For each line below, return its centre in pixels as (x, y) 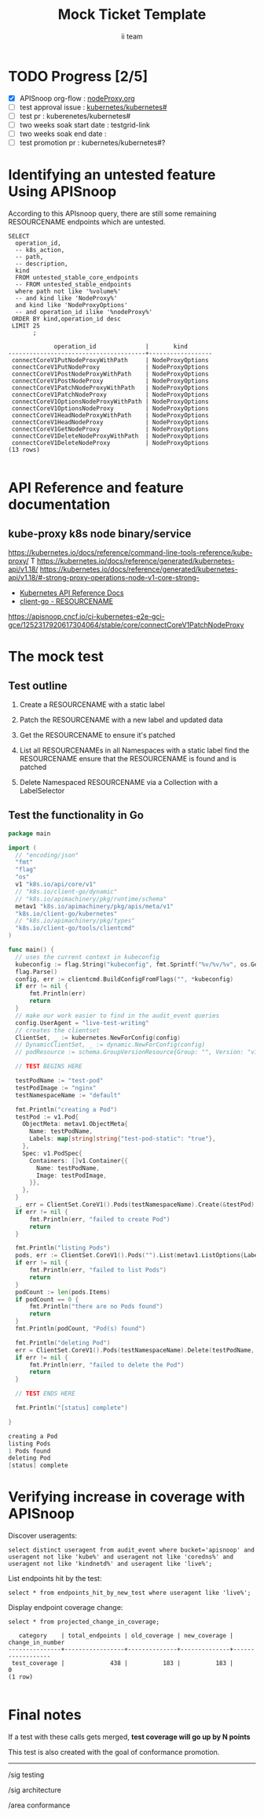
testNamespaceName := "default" (68, 1095)
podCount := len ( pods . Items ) (63, 1292)
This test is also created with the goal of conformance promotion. (114, 1752)
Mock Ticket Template (132, 15)
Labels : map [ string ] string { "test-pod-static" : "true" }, (122, 1139)
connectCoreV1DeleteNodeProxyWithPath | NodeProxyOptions (110, 436)
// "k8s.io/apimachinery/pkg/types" (75, 921)
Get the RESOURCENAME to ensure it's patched (97, 735)
